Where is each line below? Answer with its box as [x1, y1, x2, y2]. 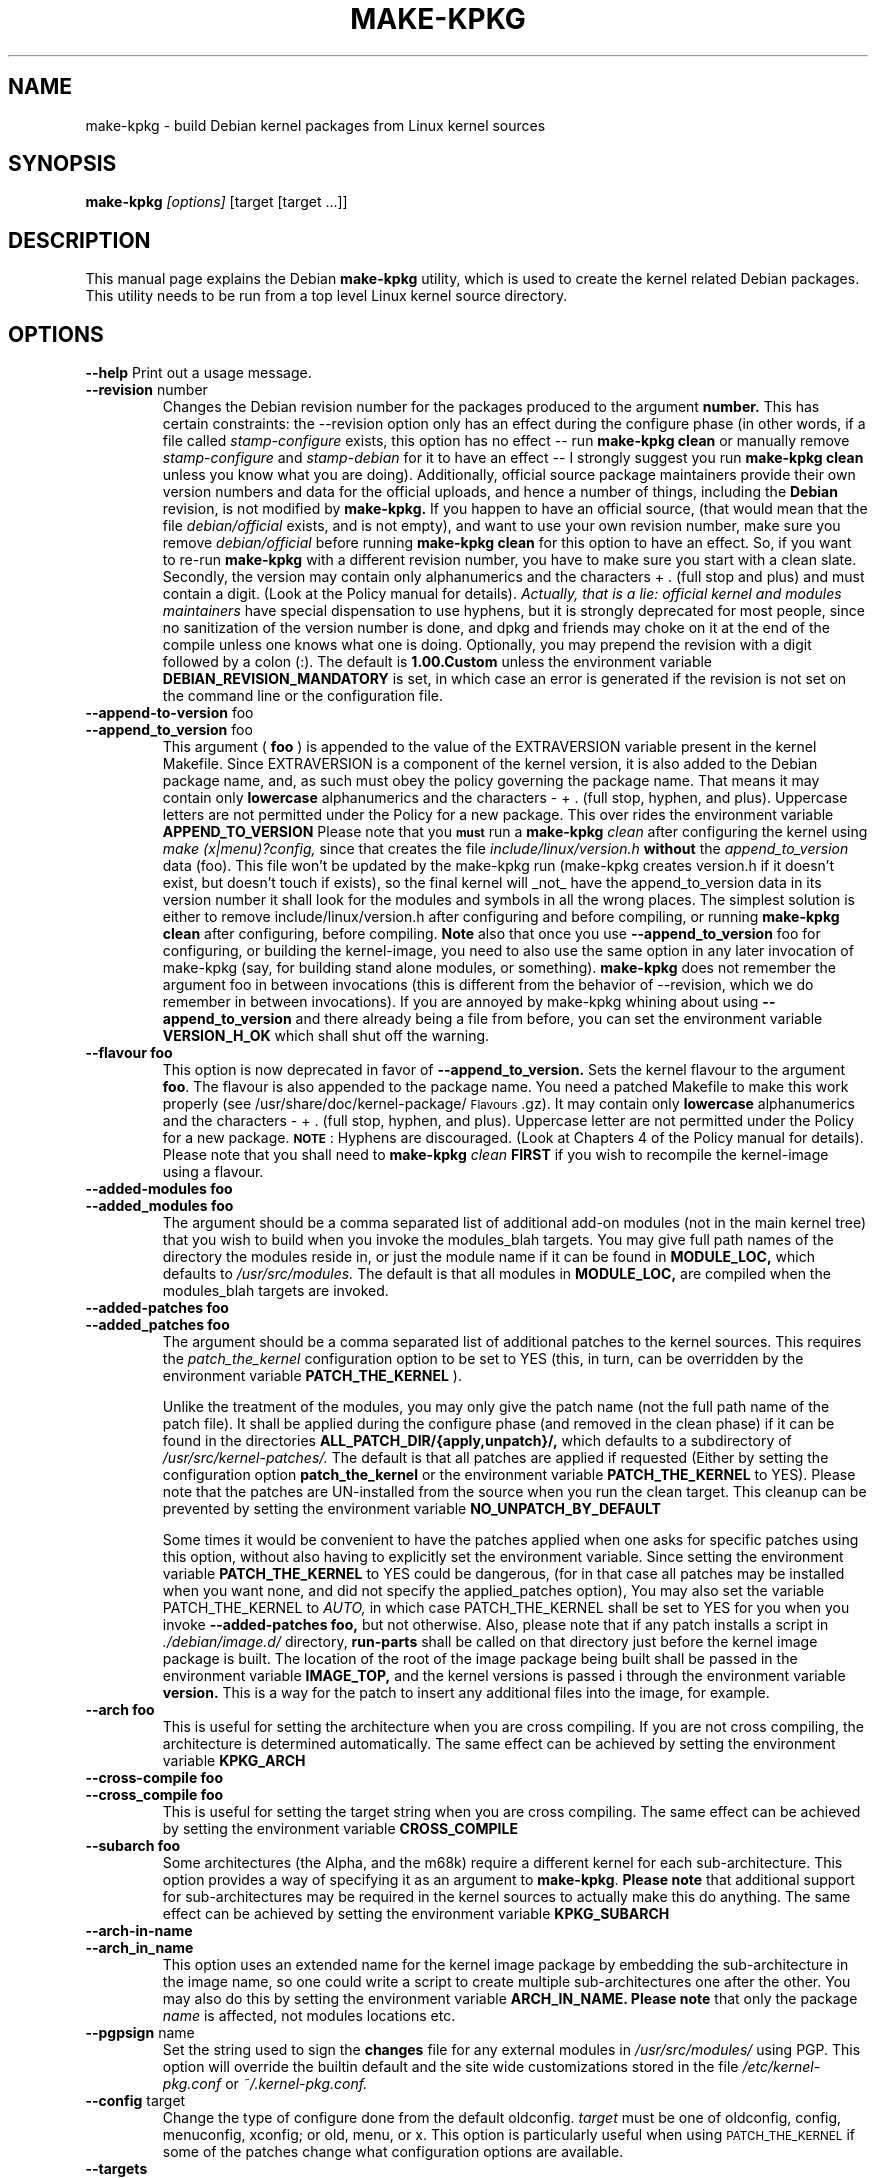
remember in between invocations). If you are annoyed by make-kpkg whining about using [162, 993, 759, 1011]
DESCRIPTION [8, 227, 151, 253]
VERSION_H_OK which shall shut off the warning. [162, 1027, 490, 1045]
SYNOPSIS [8, 151, 117, 177]
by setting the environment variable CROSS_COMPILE [162, 1820, 518, 1838]
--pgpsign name [85, 2024, 195, 2042]
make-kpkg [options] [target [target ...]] [85, 193, 348, 211]
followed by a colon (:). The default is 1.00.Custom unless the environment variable [162, 653, 713, 671]
